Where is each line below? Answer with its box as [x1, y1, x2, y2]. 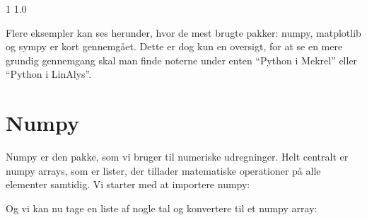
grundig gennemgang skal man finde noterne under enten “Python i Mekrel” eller [6, 52, 358, 67]
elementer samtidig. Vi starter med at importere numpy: [6, 177, 250, 192]
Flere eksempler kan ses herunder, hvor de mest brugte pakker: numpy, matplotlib [6, 25, 361, 40]
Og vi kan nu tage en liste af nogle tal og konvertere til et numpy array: [6, 200, 318, 215]
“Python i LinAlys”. [6, 66, 92, 81]
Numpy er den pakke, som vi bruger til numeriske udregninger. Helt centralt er [6, 149, 349, 164]
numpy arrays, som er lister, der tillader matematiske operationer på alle [6, 163, 321, 178]
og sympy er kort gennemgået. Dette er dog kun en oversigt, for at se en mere [6, 39, 343, 54]
